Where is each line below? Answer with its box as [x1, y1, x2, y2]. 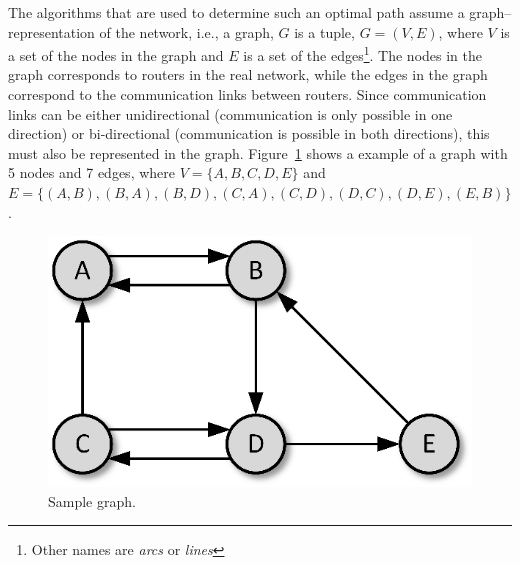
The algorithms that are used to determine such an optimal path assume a [8, 2, 465, 22]
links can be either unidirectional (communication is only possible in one [8, 103, 453, 124]
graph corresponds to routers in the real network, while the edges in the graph [8, 64, 488, 85]
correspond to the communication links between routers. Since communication [8, 84, 487, 105]
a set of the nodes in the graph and [8, 44, 224, 65]
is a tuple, [294, 21, 355, 42]
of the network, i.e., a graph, [99, 21, 274, 42]
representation [8, 21, 95, 42]
